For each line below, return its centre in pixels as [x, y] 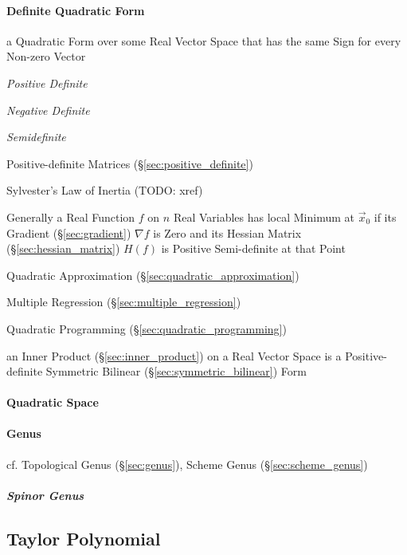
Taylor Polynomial [84, 538]
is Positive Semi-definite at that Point [253, 248]
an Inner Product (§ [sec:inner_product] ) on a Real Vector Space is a [174, 355]
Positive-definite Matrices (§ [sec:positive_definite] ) [130, 163]
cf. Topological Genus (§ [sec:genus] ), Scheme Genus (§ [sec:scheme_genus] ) [187, 464]
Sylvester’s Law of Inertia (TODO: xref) [105, 190]
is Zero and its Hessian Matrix [227, 232]
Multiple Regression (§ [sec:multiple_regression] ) [124, 302]
